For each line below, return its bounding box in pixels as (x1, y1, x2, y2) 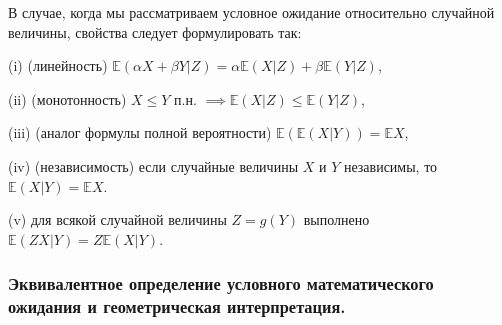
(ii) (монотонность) (8, 88, 127, 109)
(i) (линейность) (8, 55, 108, 76)
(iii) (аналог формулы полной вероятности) (8, 122, 272, 143)
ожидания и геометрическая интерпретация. (8, 294, 346, 319)
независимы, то (343, 155, 438, 176)
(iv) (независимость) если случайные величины (8, 155, 299, 176)
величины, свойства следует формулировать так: (8, 21, 302, 42)
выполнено (303, 209, 370, 230)
